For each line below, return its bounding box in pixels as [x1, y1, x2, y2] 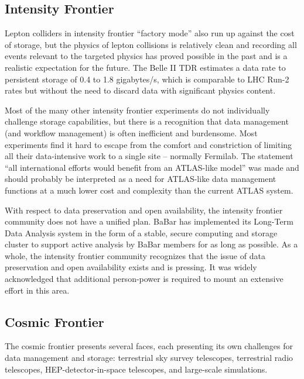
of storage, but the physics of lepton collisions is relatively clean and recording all [5, 38, 297, 50]
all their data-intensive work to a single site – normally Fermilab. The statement [5, 150, 293, 162]
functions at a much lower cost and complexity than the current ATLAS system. [5, 184, 293, 196]
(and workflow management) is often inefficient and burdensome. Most [5, 126, 258, 139]
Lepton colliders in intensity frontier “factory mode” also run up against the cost [5, 27, 295, 39]
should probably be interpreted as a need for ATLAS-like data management [5, 173, 276, 185]
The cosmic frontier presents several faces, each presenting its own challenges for [5, 340, 293, 352]
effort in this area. [5, 284, 70, 296]
